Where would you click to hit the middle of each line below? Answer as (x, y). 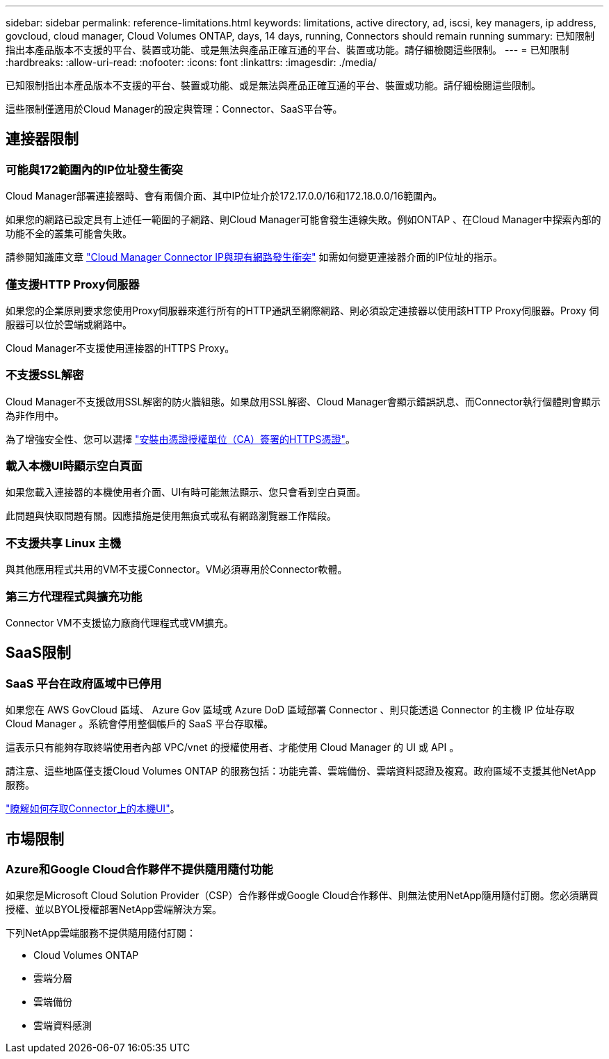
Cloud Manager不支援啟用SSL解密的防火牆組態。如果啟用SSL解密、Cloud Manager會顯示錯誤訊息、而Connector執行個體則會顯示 (303, 401)
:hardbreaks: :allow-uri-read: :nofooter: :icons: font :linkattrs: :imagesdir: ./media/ (191, 62)
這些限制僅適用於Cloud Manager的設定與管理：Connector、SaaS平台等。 (174, 109)
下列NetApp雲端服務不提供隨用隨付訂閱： (101, 933)
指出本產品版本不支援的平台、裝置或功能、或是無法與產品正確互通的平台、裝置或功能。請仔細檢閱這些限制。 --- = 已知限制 (287, 50)
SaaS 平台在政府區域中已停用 (84, 683)
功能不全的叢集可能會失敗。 (69, 234)
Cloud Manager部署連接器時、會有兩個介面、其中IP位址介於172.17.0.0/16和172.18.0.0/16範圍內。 (224, 196)
